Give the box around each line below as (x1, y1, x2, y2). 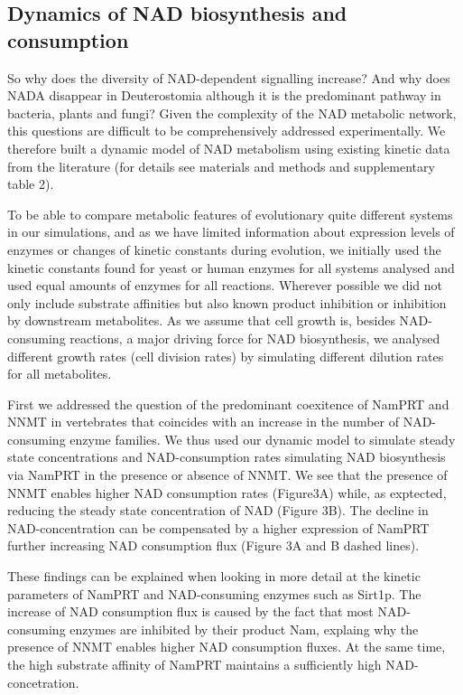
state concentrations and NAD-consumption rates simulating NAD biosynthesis (7, 447, 446, 466)
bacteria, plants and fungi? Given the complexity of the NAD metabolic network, (7, 103, 457, 122)
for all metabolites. (7, 364, 112, 383)
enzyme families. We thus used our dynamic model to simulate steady (69, 429, 456, 448)
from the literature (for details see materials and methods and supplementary (7, 156, 435, 175)
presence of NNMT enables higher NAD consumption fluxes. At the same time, (7, 637, 446, 656)
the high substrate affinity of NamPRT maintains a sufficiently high (7, 655, 382, 673)
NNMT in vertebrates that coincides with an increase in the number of (7, 412, 399, 431)
